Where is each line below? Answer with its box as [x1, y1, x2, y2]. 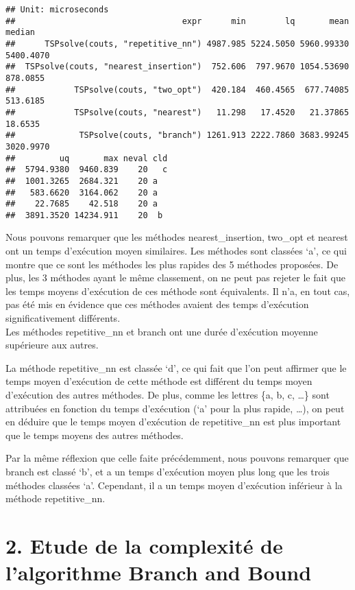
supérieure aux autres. [5, 338, 99, 352]
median [5, 27, 35, 38]
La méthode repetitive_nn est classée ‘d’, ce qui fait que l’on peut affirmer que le [5, 360, 347, 375]
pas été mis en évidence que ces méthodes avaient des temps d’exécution [5, 297, 309, 311]
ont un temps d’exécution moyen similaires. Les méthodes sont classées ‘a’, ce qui [5, 244, 347, 258]
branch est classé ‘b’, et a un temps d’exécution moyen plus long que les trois [5, 464, 330, 478]
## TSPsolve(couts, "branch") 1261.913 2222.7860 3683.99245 [5, 130, 350, 141]
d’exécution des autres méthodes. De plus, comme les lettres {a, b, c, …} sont [5, 388, 330, 401]
